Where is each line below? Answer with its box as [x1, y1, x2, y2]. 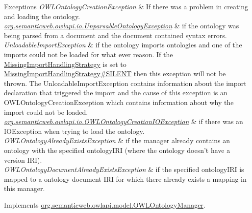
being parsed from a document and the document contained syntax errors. [4, 30, 227, 40]
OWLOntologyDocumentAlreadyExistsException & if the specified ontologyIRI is [4, 164, 244, 174]
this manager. [4, 183, 45, 193]
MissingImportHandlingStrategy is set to [4, 59, 126, 69]
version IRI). [4, 154, 42, 165]
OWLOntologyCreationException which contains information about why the [4, 97, 234, 107]
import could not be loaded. [4, 106, 88, 117]
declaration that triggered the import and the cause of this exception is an [4, 87, 227, 98]
